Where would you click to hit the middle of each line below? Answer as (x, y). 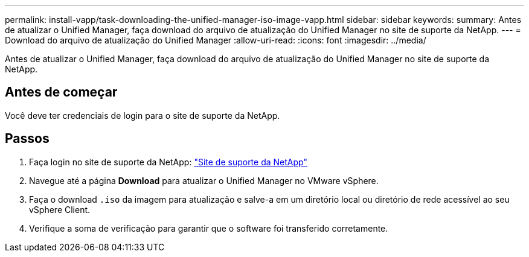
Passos (27, 139)
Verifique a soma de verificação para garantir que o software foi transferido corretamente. (209, 228)
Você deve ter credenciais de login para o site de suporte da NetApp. (143, 115)
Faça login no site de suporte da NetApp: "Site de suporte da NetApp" (168, 162)
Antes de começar (61, 92)
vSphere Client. (60, 209)
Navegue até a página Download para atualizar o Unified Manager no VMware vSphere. (204, 180)
